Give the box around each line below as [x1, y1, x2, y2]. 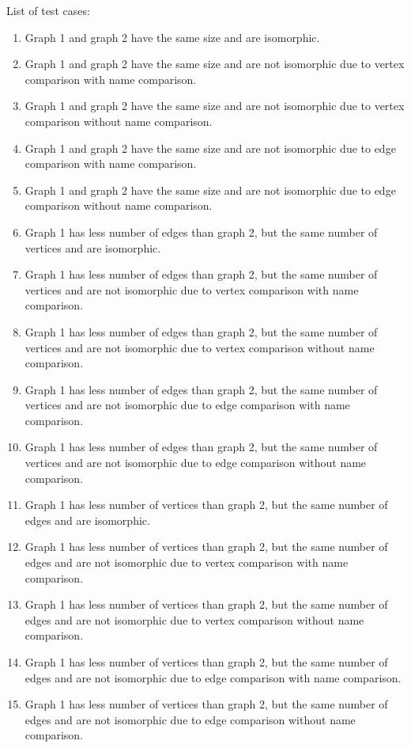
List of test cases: [6, 2, 90, 18]
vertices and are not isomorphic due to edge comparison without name [25, 454, 367, 471]
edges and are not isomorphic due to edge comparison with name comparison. [25, 669, 402, 685]
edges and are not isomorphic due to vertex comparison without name [25, 611, 364, 628]
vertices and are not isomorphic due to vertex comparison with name [25, 281, 359, 298]
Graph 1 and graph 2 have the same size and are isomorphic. [25, 28, 320, 45]
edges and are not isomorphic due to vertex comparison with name [25, 554, 349, 571]
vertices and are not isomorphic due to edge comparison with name [25, 397, 350, 413]
